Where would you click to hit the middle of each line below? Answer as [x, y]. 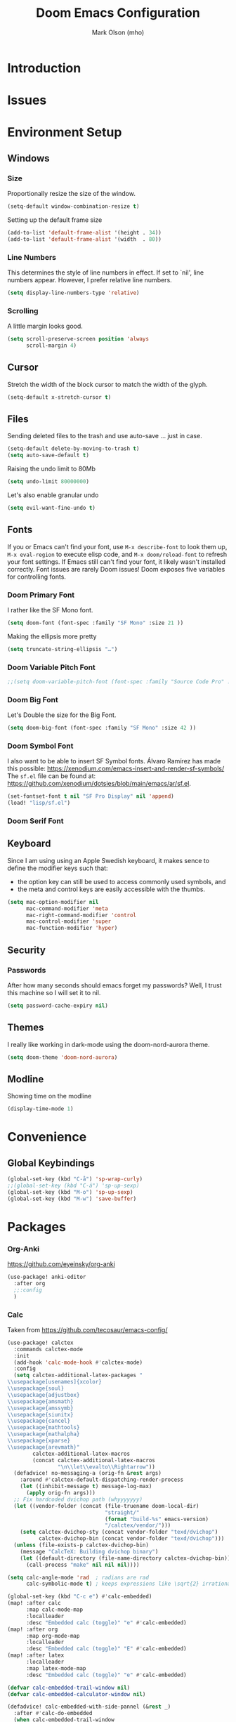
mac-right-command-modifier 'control [81, 915]
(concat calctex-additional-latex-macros [94, 1460]
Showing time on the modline [50, 1096]
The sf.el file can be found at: [52, 776]
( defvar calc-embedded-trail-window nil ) [69, 1688]
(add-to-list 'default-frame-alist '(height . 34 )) [84, 232]
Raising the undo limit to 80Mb [52, 469]
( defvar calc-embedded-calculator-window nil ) [77, 1694]
